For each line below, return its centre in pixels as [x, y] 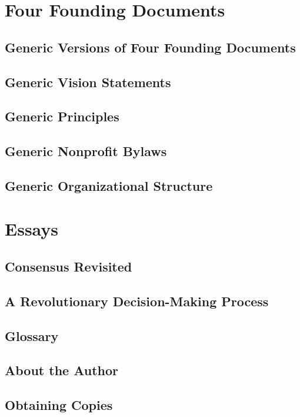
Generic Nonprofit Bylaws [86, 151]
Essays [32, 229]
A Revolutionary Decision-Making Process [137, 301]
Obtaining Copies [59, 405]
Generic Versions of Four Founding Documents [150, 47]
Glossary [32, 335]
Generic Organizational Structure [109, 185]
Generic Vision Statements [88, 82]
